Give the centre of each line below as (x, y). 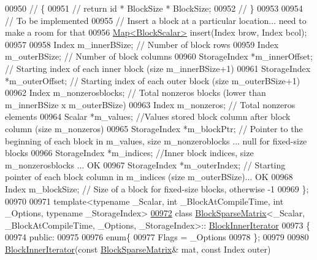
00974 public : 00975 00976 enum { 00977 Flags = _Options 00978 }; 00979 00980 (157, 237)
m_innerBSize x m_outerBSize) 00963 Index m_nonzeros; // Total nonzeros (150, 104)
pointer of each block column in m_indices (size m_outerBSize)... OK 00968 (149, 177)
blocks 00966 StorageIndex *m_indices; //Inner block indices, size (129, 153)
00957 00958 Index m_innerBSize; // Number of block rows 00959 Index (142, 44)
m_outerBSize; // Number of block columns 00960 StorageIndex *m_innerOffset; (159, 56)
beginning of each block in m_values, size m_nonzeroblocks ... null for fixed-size (156, 140)
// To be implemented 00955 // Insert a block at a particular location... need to (156, 20)
